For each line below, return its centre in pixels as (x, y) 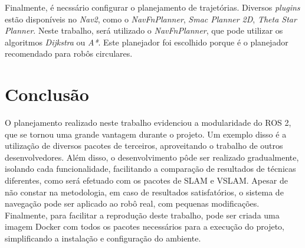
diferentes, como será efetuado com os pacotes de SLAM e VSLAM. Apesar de (146, 180)
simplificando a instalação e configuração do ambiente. (103, 238)
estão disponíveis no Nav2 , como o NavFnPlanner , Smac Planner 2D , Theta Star (151, 19)
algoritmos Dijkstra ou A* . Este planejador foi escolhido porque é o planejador (147, 42)
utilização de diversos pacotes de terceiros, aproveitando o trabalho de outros (144, 146)
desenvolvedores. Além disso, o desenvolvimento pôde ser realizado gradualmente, (152, 157)
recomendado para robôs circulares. (69, 53)
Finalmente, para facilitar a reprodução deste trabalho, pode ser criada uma (142, 215)
